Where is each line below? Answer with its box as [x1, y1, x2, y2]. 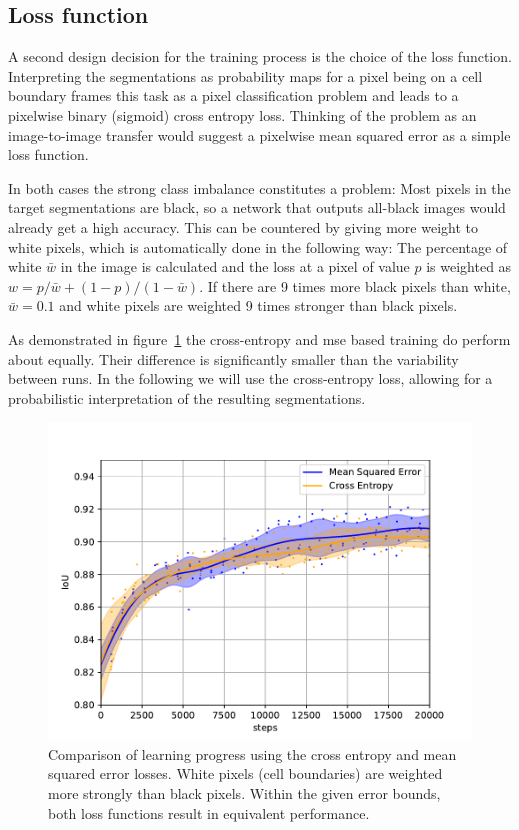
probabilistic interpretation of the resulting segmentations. [8, 387, 366, 408]
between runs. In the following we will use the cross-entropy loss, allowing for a [8, 368, 493, 389]
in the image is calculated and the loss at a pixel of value [60, 256, 410, 277]
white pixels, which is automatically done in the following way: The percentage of [8, 236, 508, 257]
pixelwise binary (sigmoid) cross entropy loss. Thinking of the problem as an [8, 104, 477, 125]
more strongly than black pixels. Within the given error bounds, [48, 783, 441, 804]
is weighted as [426, 256, 512, 277]
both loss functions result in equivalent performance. [48, 802, 370, 823]
